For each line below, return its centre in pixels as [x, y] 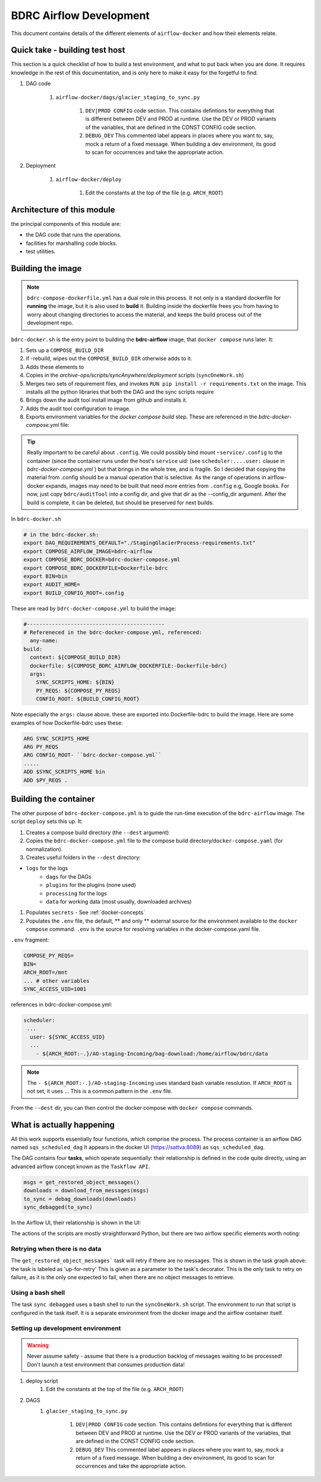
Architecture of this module [63, 210]
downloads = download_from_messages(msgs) [86, 1191]
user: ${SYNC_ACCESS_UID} [67, 1037]
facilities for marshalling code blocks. [72, 243]
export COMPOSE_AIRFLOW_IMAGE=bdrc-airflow [88, 551]
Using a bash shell [38, 1293]
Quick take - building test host [68, 50]
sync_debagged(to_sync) [58, 1207]
